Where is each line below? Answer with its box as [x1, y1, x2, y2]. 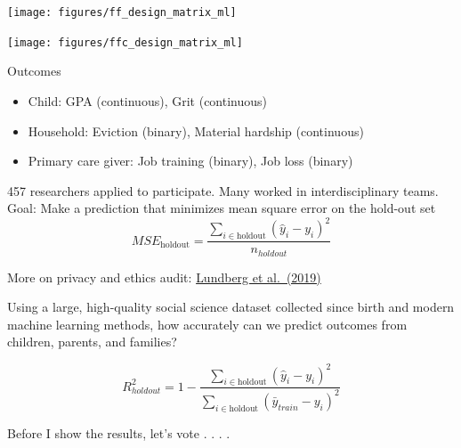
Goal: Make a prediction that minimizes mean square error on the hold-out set [7, 199, 436, 217]
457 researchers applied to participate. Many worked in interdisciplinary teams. [7, 181, 439, 200]
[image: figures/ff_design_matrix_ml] [7, 6, 237, 19]
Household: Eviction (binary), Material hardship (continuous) [28, 121, 364, 140]
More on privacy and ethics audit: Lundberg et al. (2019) [7, 267, 321, 286]
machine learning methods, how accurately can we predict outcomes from [7, 314, 408, 333]
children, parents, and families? [7, 332, 177, 351]
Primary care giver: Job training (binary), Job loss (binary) [28, 151, 353, 170]
